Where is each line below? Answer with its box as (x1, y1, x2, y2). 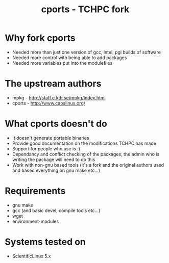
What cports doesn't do (5, 118, 108, 129)
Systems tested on (5, 236, 86, 248)
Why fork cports (5, 32, 76, 44)
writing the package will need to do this (12, 156, 95, 163)
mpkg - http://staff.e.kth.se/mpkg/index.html (12, 94, 106, 100)
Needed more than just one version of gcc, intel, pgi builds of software (12, 49, 161, 55)
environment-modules (12, 218, 59, 224)
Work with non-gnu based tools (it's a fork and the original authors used (12, 162, 164, 168)
